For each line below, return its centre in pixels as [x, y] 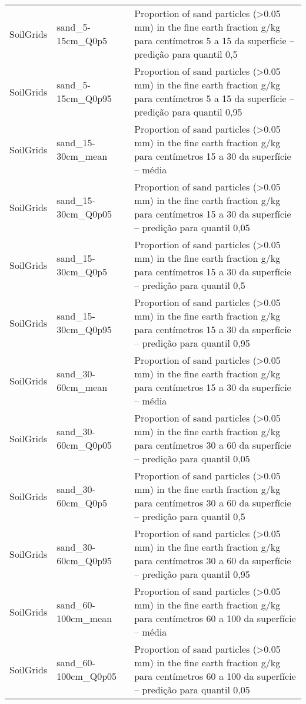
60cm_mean [82, 387]
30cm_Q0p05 [84, 214]
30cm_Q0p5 [82, 272]
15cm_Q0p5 [82, 40]
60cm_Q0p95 [84, 560]
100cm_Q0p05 [87, 676]
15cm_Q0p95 [84, 98]
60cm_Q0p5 [82, 503]
